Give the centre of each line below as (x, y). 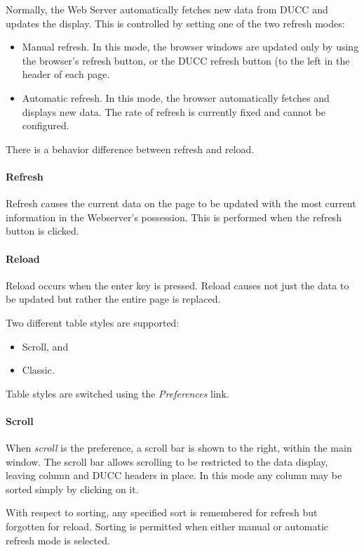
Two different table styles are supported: (93, 322)
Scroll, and (45, 346)
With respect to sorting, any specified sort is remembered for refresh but (162, 512)
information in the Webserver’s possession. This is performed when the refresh (174, 217)
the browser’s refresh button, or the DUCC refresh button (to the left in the (186, 60)
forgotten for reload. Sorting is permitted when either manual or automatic (167, 526)
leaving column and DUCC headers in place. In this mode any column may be (174, 475)
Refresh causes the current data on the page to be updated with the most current (181, 203)
